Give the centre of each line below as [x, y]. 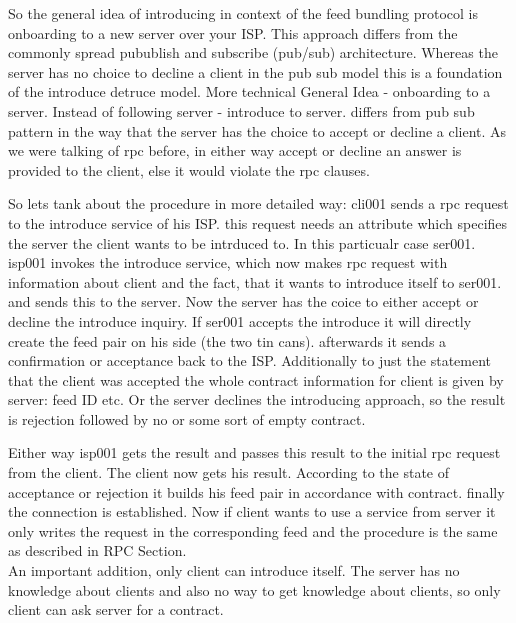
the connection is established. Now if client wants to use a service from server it [252, 511]
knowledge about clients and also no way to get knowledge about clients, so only [254, 589]
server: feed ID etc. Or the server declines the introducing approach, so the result [257, 399]
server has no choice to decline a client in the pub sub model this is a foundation [255, 71]
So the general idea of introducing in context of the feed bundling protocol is [243, 13]
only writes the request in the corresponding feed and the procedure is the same [253, 530]
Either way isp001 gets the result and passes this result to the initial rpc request [254, 452]
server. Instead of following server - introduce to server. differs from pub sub [241, 110]
